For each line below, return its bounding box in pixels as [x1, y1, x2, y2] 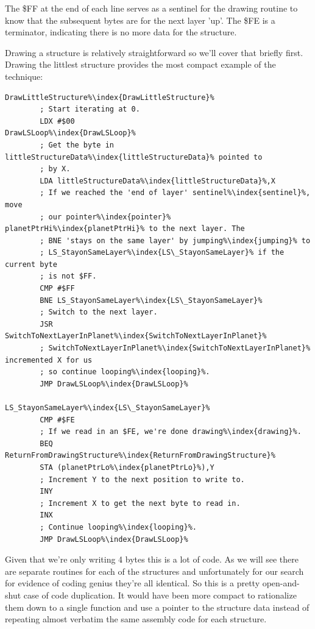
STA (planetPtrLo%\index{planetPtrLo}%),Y [40, 463, 214, 472]
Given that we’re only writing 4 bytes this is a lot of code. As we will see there [5, 553, 299, 566]
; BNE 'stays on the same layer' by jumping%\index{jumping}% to [40, 236, 311, 245]
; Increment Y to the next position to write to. [40, 475, 245, 484]
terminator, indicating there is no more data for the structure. [5, 26, 237, 38]
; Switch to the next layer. [40, 308, 158, 317]
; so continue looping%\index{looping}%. [40, 368, 210, 377]
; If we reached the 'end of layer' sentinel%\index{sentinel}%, [40, 188, 311, 197]
